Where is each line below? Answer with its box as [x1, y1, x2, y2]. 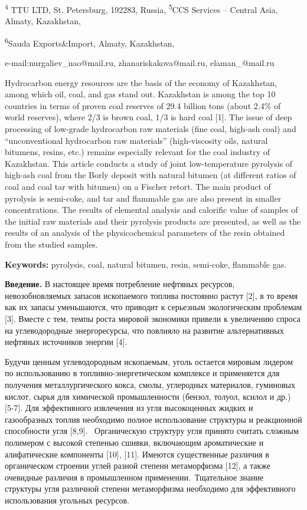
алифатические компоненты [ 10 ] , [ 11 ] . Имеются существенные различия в [5, 448, 269, 460]
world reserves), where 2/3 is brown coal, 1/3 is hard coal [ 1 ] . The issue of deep [5, 111, 292, 123]
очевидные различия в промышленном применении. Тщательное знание [5, 470, 264, 483]
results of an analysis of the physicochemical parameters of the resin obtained [5, 226, 285, 239]
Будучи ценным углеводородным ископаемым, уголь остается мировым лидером [5, 355, 293, 367]
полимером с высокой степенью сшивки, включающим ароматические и [5, 436, 264, 448]
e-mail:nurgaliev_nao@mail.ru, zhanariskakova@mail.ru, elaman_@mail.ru [5, 57, 275, 69]
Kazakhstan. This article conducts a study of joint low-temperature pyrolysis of [5, 157, 293, 169]
